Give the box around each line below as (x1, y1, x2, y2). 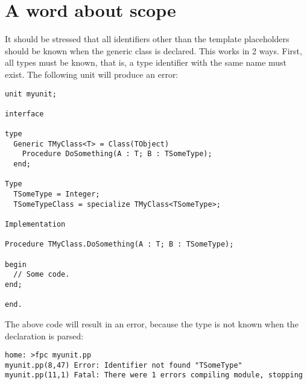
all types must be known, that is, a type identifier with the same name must (5, 56, 287, 69)
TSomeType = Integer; (13, 190, 100, 199)
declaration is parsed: (5, 329, 84, 342)
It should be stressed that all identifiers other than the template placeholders (5, 33, 290, 45)
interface (5, 109, 44, 118)
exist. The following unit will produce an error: (5, 68, 179, 80)
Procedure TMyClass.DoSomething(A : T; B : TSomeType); (5, 240, 234, 249)
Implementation (5, 220, 66, 229)
